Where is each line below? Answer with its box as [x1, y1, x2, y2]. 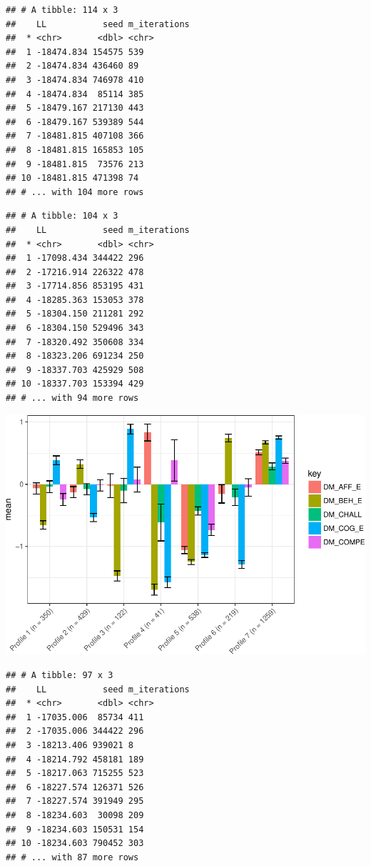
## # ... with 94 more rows [6, 393, 139, 404]
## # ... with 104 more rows [6, 186, 144, 197]
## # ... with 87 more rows [6, 852, 139, 862]
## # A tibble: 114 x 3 [6, 5, 118, 15]
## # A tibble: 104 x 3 [6, 211, 118, 222]
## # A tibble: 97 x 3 [6, 670, 113, 681]
